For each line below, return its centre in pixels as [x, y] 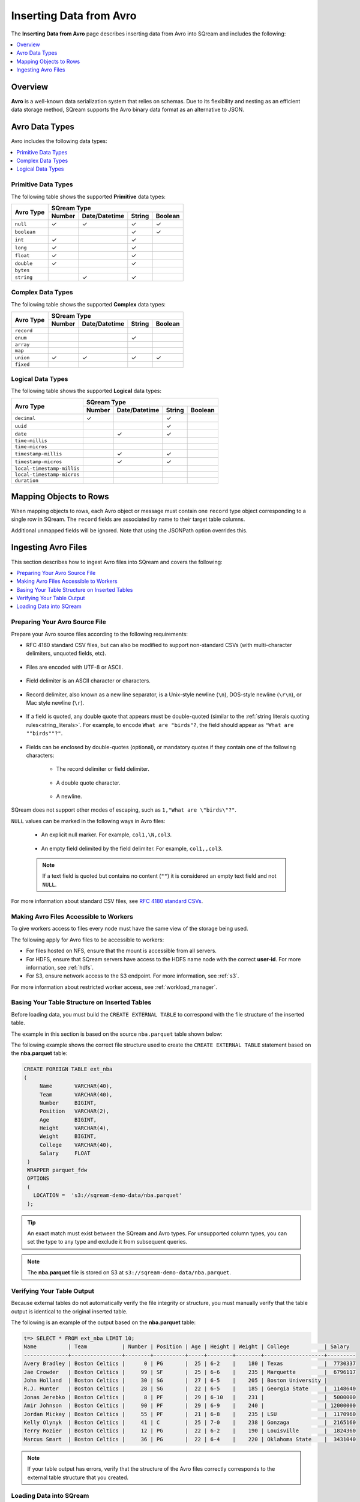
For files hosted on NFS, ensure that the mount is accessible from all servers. [121, 951]
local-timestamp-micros [47, 475]
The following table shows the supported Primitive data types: [88, 196]
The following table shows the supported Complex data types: [88, 304]
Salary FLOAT [65, 1153]
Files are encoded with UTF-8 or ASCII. [75, 667]
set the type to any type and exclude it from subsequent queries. [107, 1242]
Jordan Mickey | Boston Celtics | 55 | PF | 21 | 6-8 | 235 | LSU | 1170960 [190, 1414]
